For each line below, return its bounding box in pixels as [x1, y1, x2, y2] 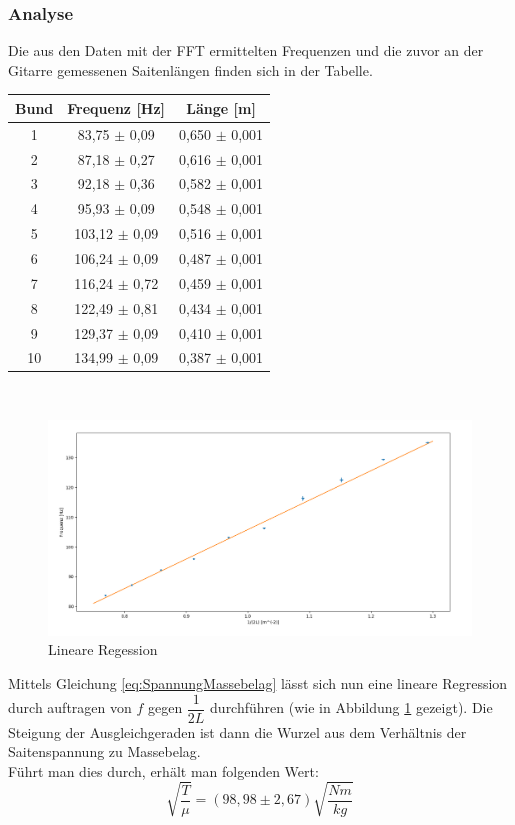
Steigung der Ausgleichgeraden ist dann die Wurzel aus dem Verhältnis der [8, 721, 467, 742]
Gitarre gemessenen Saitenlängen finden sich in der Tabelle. [8, 59, 373, 80]
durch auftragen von [8, 697, 132, 717]
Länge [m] [186, 97, 256, 118]
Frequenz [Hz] [67, 97, 166, 118]
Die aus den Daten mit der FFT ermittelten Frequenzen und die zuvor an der [8, 40, 484, 61]
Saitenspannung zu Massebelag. [8, 741, 201, 762]
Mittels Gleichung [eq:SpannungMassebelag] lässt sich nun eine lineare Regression [8, 672, 508, 693]
